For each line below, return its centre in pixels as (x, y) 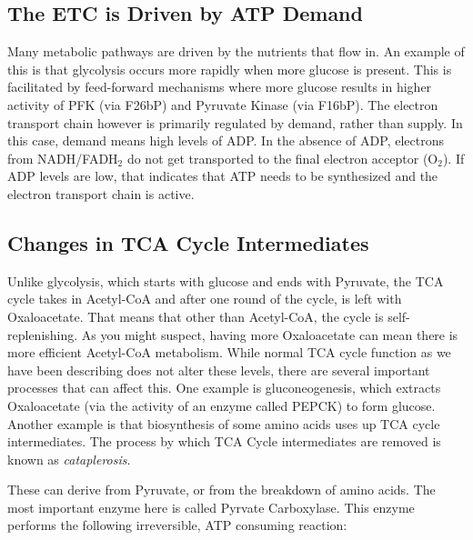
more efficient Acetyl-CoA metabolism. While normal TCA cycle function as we (229, 352)
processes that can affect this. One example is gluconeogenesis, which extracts (224, 388)
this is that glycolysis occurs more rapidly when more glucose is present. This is (230, 69)
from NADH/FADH (63, 158)
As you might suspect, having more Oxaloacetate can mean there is (270, 334)
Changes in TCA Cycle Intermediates (188, 242)
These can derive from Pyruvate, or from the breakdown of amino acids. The (221, 490)
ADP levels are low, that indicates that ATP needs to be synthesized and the (223, 176)
